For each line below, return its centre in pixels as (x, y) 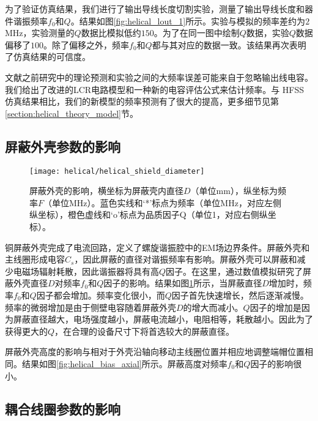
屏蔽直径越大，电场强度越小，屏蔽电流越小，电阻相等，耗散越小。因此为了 (163, 319)
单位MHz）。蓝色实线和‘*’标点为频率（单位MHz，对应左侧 (167, 202)
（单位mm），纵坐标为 (234, 191)
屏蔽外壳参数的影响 (63, 146)
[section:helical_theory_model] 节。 (72, 113)
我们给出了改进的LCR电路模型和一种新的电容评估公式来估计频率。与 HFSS (155, 89)
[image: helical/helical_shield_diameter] (117, 171)
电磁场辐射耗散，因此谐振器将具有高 (86, 271)
